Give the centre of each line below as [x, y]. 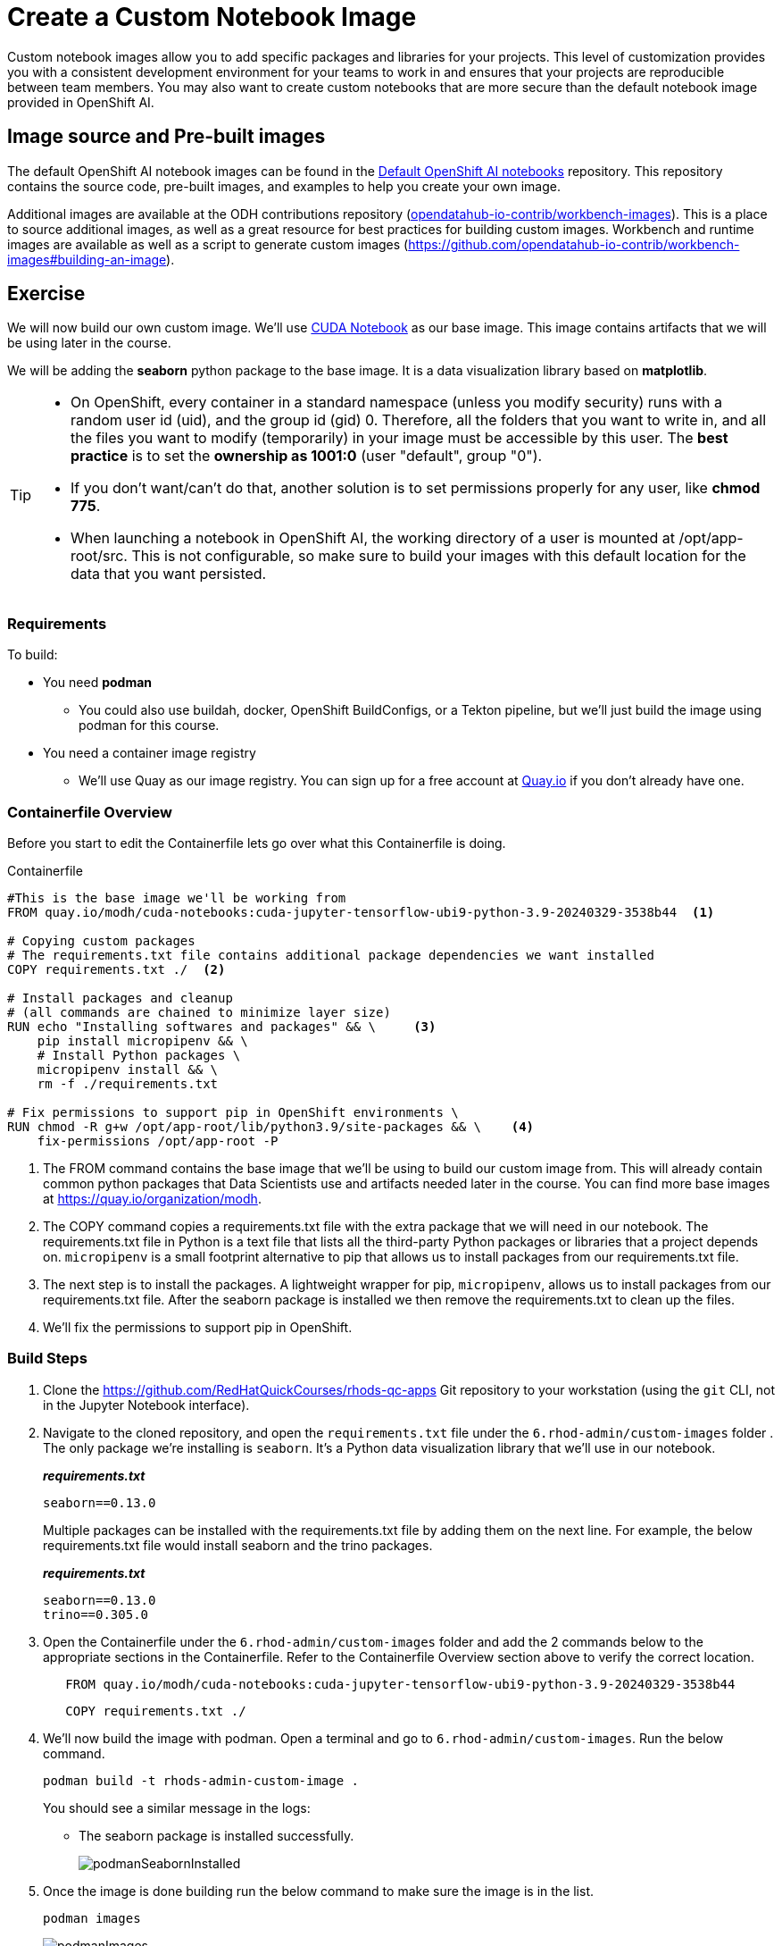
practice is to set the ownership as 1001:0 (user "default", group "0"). [307, 456]
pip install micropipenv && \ [142, 1040]
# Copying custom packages [101, 940]
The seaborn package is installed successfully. [216, 1835]
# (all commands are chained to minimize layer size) [199, 1012]
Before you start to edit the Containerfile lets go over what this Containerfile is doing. [257, 843]
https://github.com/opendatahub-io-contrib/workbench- [574, 244]
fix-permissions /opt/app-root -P [158, 1141]
